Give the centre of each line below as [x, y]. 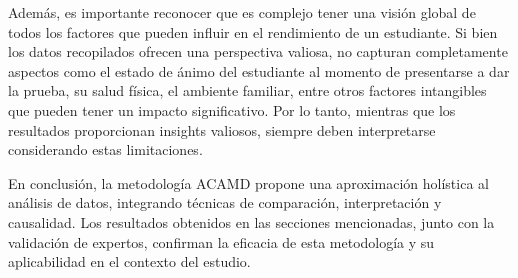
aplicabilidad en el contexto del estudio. [129, 261]
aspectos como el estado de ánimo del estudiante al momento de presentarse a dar [259, 70]
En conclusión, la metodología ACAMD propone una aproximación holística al [248, 182]
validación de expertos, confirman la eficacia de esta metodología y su [221, 241]
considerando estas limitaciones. [105, 149]
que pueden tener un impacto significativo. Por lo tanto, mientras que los [232, 109]
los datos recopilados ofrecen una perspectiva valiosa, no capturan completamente [258, 51]
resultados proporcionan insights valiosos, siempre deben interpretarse [222, 129]
